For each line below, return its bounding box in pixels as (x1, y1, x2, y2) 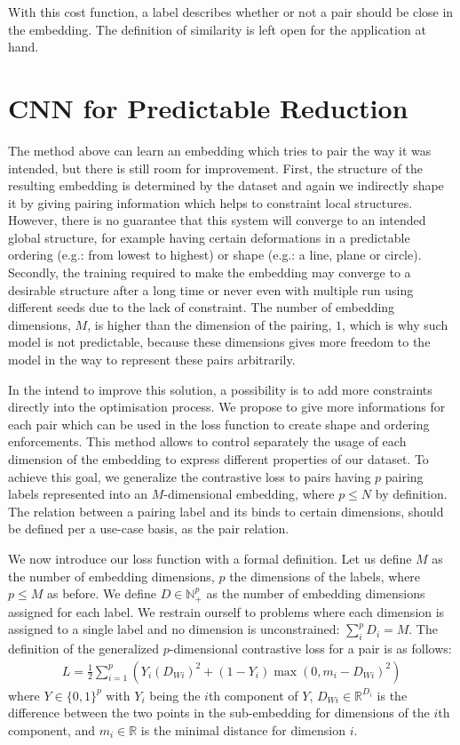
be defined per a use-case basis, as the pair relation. (8, 519, 289, 538)
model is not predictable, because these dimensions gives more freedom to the (8, 332, 431, 351)
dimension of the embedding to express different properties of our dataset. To (8, 450, 429, 468)
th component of (208, 685, 298, 704)
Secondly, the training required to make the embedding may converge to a (8, 263, 411, 282)
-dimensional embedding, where (163, 485, 335, 503)
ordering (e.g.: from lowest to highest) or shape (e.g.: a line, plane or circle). (8, 245, 422, 264)
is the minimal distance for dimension (140, 720, 345, 739)
